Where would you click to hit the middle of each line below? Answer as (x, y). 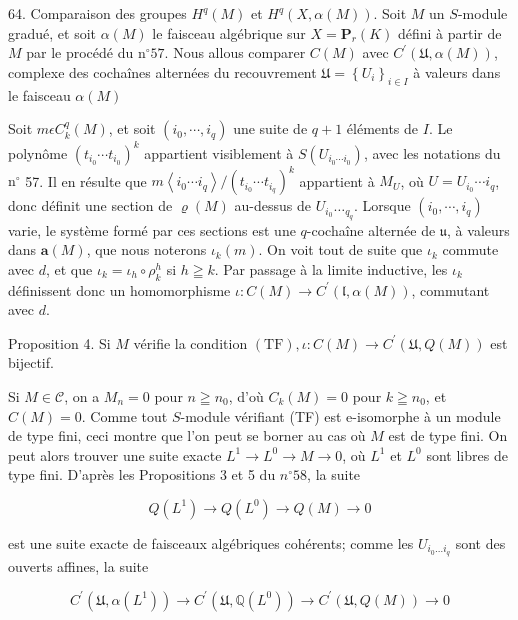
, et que (69, 268)
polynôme (38, 152)
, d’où (246, 395)
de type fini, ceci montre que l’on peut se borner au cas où (187, 435)
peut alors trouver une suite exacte (115, 454)
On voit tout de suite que (345, 249)
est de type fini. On (448, 435)
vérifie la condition (190, 342)
